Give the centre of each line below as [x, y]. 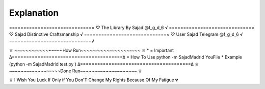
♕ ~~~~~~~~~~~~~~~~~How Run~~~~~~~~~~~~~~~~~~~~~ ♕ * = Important [92, 50]
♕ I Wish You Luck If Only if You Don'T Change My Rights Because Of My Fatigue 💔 [93, 80]
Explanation [34, 13]
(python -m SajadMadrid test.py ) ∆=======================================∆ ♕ [104, 64]
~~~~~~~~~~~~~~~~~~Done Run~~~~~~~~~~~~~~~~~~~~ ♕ [76, 71]
